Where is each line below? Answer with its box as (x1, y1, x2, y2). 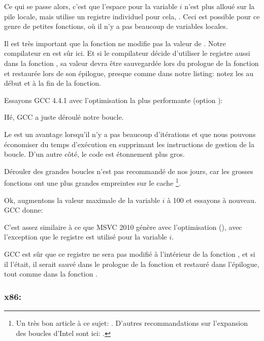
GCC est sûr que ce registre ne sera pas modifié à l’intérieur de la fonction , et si (4, 248, 255, 259)
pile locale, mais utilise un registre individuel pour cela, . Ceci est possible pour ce (4, 11, 260, 21)
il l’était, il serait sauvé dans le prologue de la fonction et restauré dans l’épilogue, (4, 258, 259, 269)
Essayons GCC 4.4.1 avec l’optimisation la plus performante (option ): (4, 94, 223, 105)
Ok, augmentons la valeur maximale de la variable (4, 194, 160, 205)
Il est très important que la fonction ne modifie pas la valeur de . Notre (4, 38, 226, 48)
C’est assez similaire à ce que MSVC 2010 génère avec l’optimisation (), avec (4, 221, 242, 232)
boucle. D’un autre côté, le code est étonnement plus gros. (4, 149, 185, 159)
